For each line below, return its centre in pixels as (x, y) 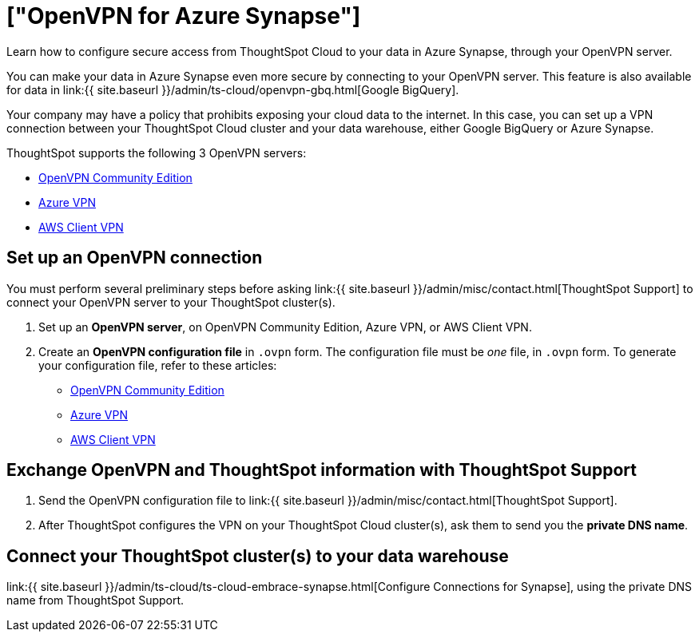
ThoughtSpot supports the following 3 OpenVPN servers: (157, 153)
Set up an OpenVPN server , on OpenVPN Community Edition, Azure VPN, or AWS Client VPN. (285, 327)
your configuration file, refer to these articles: (158, 365)
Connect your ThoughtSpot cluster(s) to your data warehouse (258, 556)
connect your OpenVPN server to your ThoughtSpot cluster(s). (171, 302)
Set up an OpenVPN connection (135, 258)
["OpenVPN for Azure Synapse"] (184, 16)
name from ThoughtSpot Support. (95, 600)
